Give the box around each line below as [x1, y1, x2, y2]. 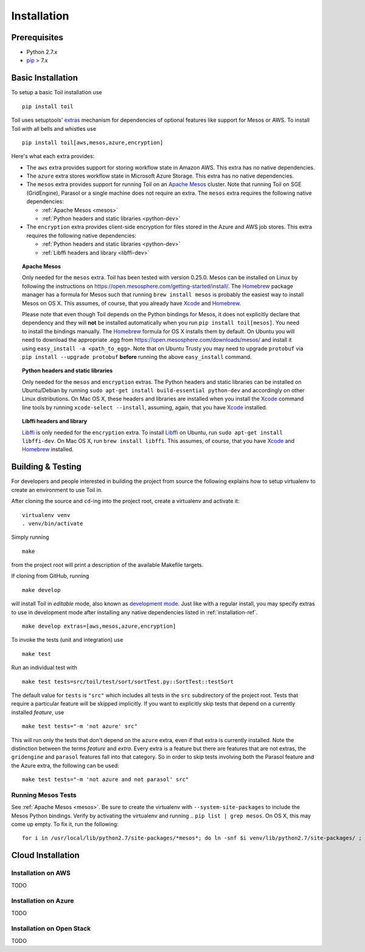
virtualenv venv [22, 512, 71, 518]
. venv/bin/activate [22, 520, 83, 527]
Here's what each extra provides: [11, 153, 95, 160]
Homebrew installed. [22, 446, 74, 453]
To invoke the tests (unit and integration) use [11, 636, 123, 644]
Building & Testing [11, 462, 82, 472]
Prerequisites [11, 32, 63, 43]
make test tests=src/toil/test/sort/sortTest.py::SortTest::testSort [22, 678, 234, 685]
